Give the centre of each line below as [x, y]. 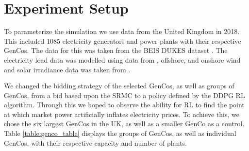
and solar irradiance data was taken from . [67, 69]
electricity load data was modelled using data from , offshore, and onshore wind [122, 59]
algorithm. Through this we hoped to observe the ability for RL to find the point [124, 105]
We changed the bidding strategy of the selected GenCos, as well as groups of [119, 86]
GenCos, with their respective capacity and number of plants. [95, 143]
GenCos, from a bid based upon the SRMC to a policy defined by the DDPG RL [124, 95]
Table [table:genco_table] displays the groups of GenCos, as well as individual [120, 133]
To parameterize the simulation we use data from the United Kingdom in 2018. [122, 31]
